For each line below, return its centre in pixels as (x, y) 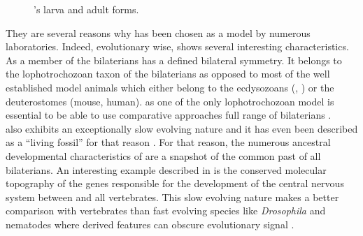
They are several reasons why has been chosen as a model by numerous (158, 32)
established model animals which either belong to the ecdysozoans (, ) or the (170, 87)
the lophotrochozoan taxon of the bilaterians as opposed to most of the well (168, 74)
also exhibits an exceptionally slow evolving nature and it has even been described (182, 128)
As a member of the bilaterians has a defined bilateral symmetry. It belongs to (174, 60)
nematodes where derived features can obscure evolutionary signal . (150, 224)
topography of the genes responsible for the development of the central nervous (175, 183)
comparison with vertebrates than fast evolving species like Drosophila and (166, 211)
